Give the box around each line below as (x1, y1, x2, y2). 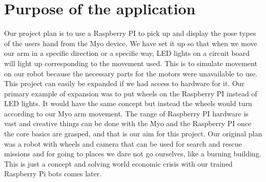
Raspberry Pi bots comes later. (4, 168, 102, 179)
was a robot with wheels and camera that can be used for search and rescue (4, 138, 242, 149)
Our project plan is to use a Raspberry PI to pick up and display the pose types (4, 28, 256, 38)
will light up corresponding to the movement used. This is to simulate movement (4, 57, 257, 68)
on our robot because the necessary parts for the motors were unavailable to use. (4, 68, 258, 78)
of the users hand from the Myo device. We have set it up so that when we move (4, 37, 257, 48)
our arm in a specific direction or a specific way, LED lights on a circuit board (4, 48, 250, 58)
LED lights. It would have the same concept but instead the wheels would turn (4, 98, 252, 109)
